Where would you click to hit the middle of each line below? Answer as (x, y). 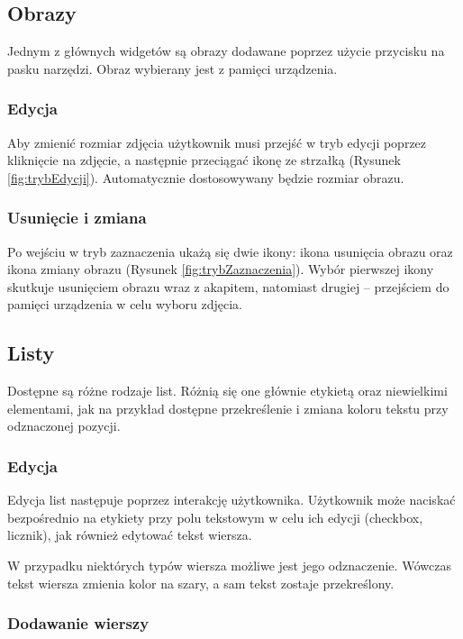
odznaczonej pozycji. (64, 426)
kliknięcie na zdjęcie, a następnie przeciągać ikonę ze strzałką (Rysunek (204, 160)
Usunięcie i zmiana (77, 218)
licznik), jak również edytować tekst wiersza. (130, 535)
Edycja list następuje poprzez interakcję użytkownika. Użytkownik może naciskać (231, 500)
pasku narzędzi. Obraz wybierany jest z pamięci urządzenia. (172, 68)
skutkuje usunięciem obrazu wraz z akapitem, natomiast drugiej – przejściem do (228, 286)
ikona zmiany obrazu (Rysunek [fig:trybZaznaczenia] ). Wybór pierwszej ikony (221, 269)
